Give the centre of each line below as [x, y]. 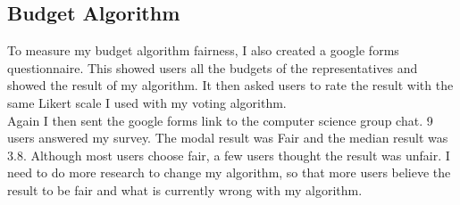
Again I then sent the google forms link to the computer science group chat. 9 [220, 120]
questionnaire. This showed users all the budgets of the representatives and [213, 67]
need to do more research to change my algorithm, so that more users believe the [229, 172]
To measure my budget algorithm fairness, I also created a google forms [203, 50]
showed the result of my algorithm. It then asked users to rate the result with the [230, 85]
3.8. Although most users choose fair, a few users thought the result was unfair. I [229, 155]
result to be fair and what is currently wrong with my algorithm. [185, 189]
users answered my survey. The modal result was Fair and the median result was [228, 138]
